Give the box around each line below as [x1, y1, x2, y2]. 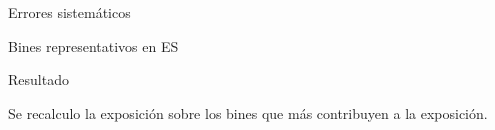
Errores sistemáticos [8, 2, 131, 22]
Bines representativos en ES [8, 35, 179, 56]
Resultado [8, 69, 69, 90]
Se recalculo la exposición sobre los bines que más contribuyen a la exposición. [8, 102, 488, 123]
